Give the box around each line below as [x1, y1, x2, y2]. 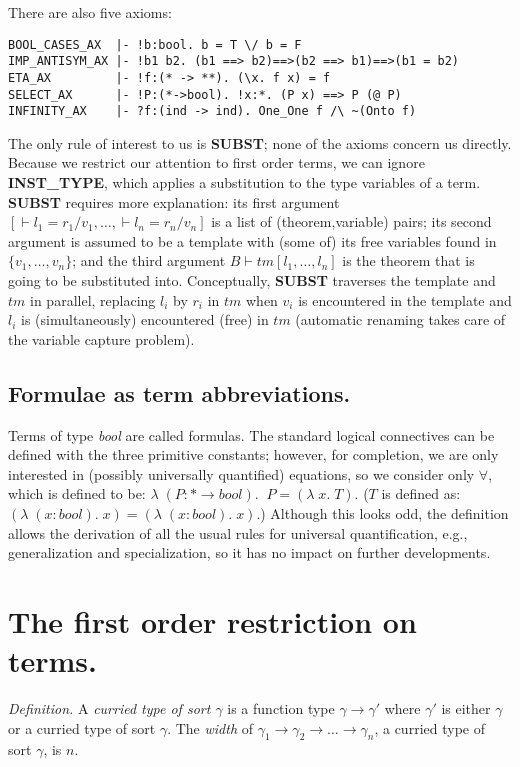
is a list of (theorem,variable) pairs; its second [211, 211, 492, 232]
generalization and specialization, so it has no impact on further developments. [8, 542, 491, 563]
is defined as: [381, 483, 461, 504]
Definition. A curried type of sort [8, 698, 211, 719]
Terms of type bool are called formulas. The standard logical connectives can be [8, 424, 495, 445]
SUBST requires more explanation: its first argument [8, 191, 340, 212]
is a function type [227, 698, 335, 719]
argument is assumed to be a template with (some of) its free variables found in [8, 230, 497, 251]
